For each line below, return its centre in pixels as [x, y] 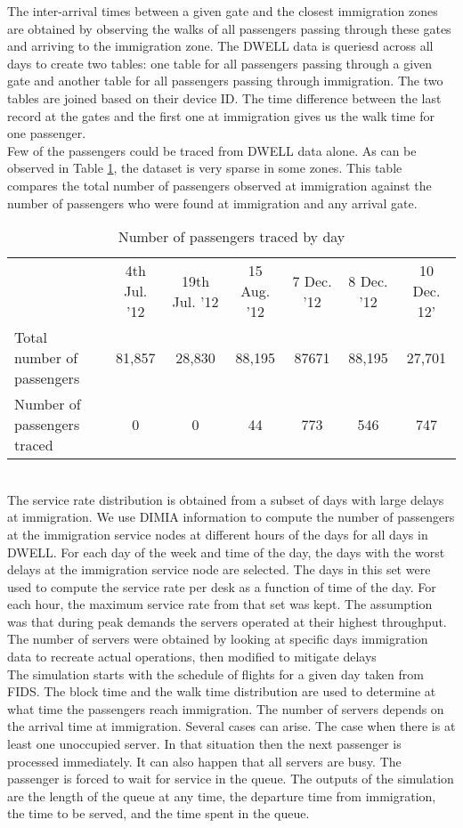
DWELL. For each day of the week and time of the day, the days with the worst [226, 552]
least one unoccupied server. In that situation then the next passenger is [204, 744]
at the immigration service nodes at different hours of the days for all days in [218, 534]
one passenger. [47, 133]
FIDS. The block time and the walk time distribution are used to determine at [222, 691]
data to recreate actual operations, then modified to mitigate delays [192, 657]
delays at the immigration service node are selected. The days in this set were [219, 569]
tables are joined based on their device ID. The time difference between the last [224, 97]
